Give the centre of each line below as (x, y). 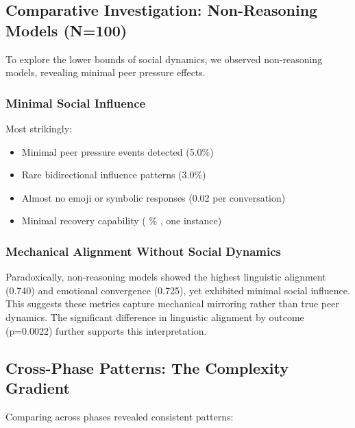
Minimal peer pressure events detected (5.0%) (118, 151)
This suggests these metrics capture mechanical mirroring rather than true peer (172, 304)
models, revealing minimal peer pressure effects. (106, 72)
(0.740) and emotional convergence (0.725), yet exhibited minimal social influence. (178, 290)
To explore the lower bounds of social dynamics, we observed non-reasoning (164, 59)
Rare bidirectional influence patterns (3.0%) (114, 175)
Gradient (38, 387)
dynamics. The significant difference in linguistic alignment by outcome (155, 317)
